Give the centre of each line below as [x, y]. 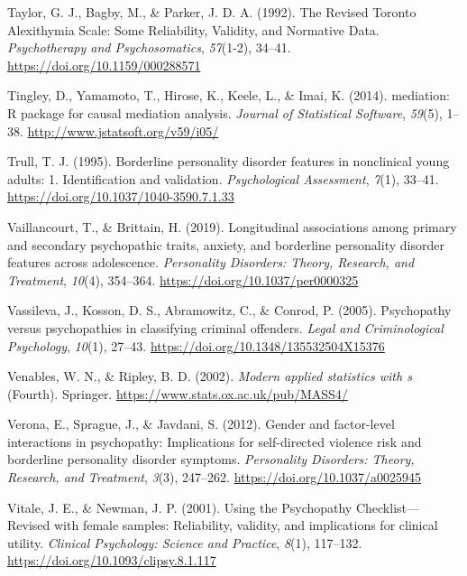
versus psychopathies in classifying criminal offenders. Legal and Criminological [225, 327]
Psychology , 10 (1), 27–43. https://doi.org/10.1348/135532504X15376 [196, 345]
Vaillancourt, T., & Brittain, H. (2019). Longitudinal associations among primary [232, 226]
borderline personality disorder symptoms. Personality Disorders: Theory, [211, 459]
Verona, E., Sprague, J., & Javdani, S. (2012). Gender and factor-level [201, 424]
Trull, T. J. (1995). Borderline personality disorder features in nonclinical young [229, 161]
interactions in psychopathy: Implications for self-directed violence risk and [215, 441]
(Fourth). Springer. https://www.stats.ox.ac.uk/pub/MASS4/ [178, 393]
